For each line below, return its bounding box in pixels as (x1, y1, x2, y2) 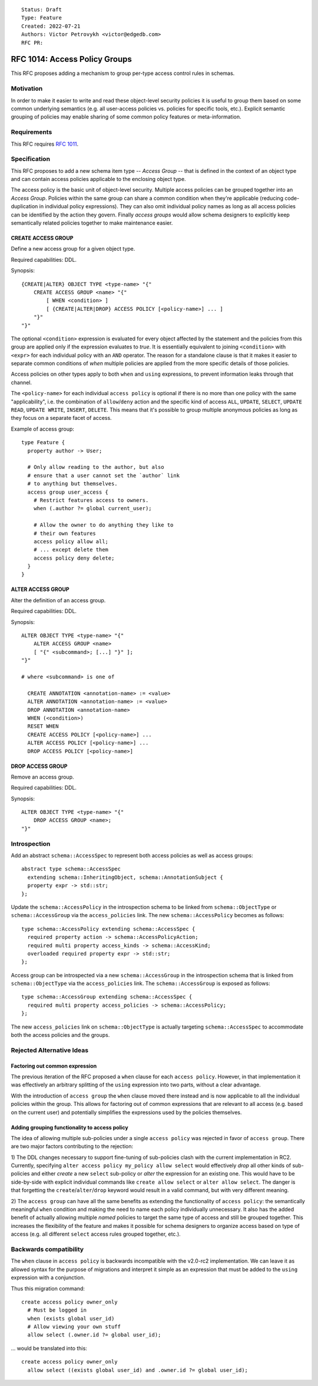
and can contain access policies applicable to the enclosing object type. (11, 176, 186, 183)
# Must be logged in (27, 1307, 87, 1313)
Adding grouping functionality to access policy (11, 1124, 129, 1131)
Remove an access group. (11, 773, 74, 780)
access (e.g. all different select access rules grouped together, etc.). (11, 1230, 181, 1238)
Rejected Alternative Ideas (11, 1046, 88, 1054)
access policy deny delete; (33, 554, 115, 561)
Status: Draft (21, 6, 62, 13)
